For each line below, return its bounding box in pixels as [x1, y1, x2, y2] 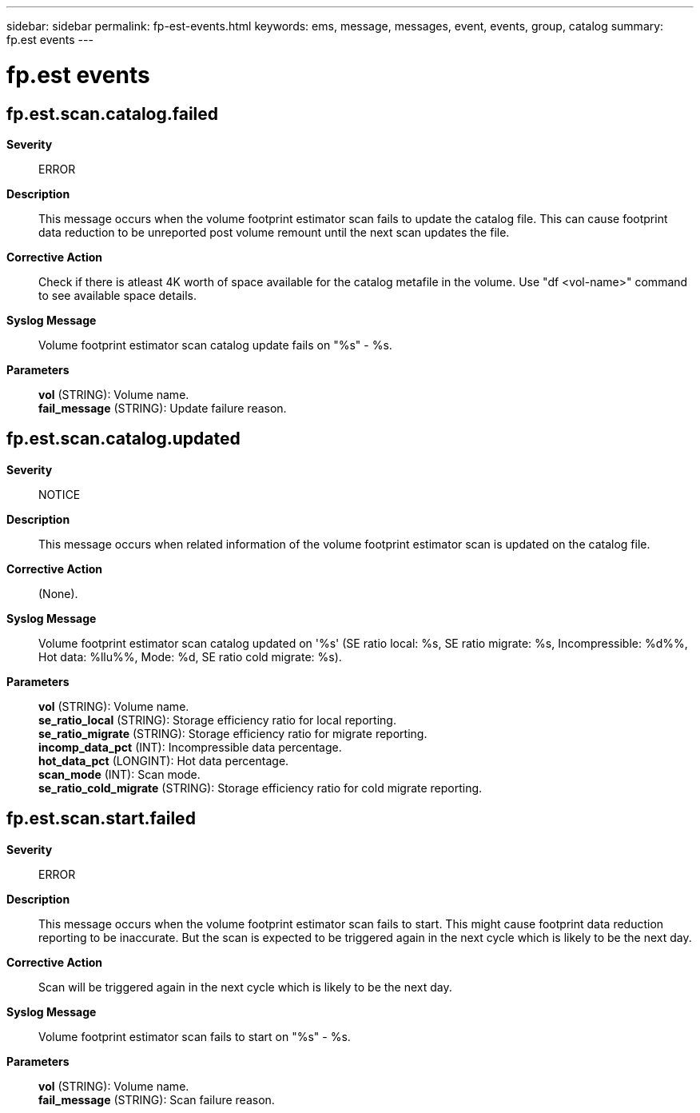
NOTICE [38, 487, 81, 501]
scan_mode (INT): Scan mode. [38, 767, 201, 781]
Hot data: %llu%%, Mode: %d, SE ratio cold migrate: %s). [38, 649, 342, 664]
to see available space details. [38, 288, 197, 302]
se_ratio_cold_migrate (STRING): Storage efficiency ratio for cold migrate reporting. [38, 780, 483, 795]
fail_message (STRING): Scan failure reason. [38, 1092, 275, 1107]
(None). [38, 586, 78, 600]
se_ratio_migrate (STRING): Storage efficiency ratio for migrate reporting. [38, 726, 428, 740]
